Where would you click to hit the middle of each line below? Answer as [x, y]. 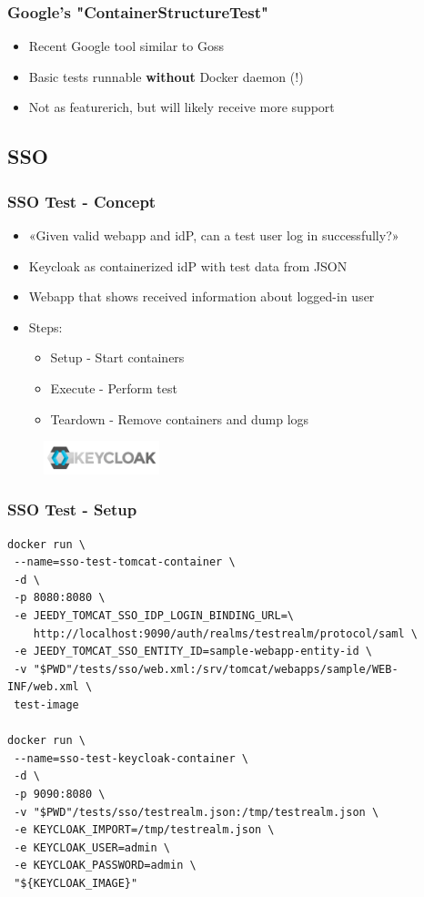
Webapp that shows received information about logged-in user [202, 296]
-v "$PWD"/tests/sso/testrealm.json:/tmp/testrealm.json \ [197, 812]
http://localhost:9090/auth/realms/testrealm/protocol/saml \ [226, 633]
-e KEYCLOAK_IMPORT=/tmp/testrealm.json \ [144, 830]
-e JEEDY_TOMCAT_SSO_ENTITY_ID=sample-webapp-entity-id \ [193, 652]
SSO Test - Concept [82, 201]
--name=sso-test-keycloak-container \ [131, 758]
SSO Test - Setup [72, 510]
